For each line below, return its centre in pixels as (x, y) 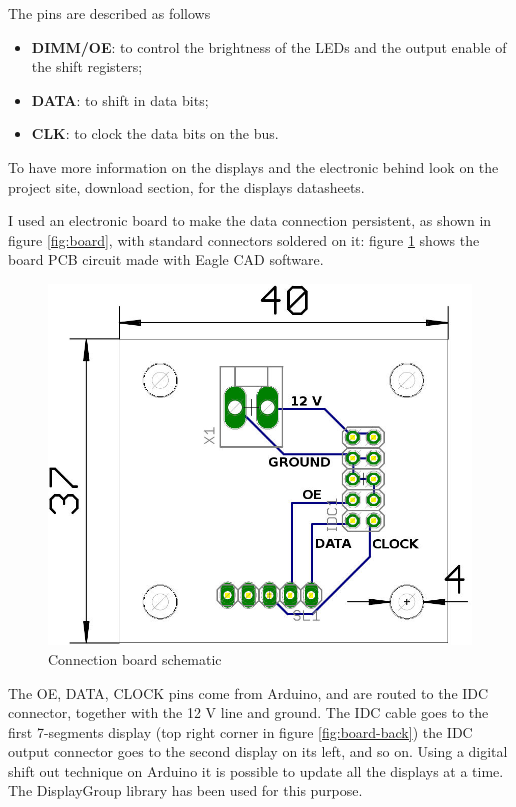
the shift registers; (87, 66)
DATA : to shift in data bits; (120, 99)
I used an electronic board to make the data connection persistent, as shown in (250, 220)
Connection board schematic (135, 658)
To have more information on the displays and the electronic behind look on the (253, 166)
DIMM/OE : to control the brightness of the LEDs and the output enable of (269, 46)
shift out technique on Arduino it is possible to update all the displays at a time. (256, 770)
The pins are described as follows (109, 13)
